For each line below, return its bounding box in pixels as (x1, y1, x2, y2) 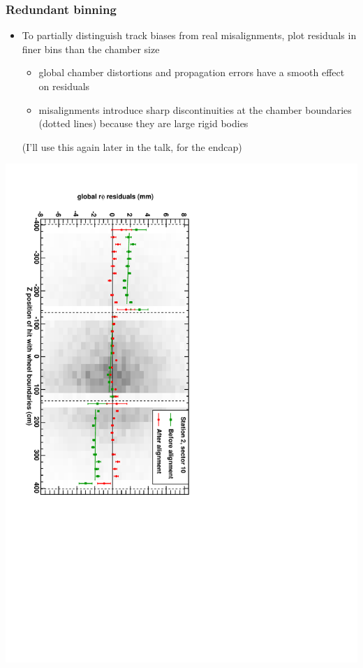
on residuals (38, 79, 90, 93)
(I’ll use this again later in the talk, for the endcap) (22, 139, 242, 154)
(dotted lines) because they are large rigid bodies (38, 116, 249, 131)
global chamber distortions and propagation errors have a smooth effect (38, 65, 345, 80)
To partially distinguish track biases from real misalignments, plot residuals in (22, 28, 357, 43)
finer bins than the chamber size (22, 41, 160, 56)
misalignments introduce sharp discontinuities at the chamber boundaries (38, 102, 352, 117)
